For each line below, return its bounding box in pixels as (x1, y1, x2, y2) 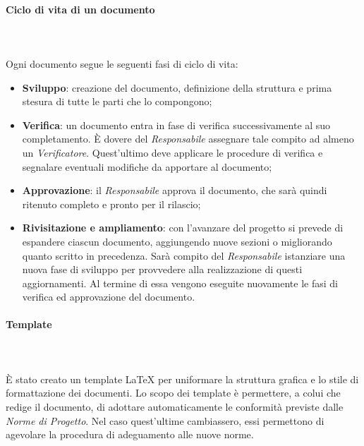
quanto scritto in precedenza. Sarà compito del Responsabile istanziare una (22, 248, 346, 263)
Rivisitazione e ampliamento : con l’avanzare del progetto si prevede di (22, 220, 344, 235)
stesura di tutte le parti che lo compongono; (22, 94, 212, 109)
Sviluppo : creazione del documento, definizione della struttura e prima (22, 80, 332, 95)
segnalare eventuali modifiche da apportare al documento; (22, 159, 272, 174)
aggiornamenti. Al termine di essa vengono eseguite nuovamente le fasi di (22, 275, 338, 290)
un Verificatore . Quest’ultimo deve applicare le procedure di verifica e (22, 145, 323, 159)
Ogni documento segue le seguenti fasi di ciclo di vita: (6, 56, 238, 71)
